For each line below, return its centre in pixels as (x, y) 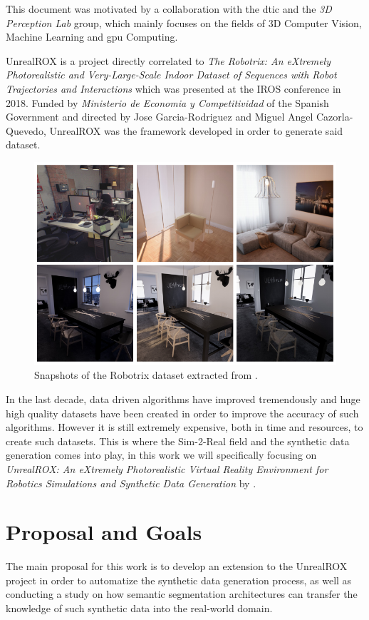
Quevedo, (26, 130)
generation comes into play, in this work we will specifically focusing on (161, 455)
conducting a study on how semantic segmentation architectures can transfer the (182, 594)
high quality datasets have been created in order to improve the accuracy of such (182, 413)
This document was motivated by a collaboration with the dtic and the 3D (169, 9)
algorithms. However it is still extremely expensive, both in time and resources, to (184, 427)
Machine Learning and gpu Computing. (92, 37)
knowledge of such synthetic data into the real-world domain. (139, 608)
